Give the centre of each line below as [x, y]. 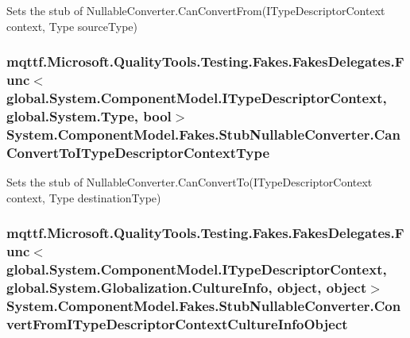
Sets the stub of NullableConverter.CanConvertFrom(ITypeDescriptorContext [196, 10]
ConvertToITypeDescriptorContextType [138, 152]
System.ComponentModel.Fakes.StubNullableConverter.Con [204, 305]
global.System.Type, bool [89, 115]
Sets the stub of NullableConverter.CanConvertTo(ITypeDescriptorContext [190, 182]
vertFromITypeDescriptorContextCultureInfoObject [177, 323]
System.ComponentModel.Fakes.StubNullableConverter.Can [203, 134]
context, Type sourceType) [72, 26]
